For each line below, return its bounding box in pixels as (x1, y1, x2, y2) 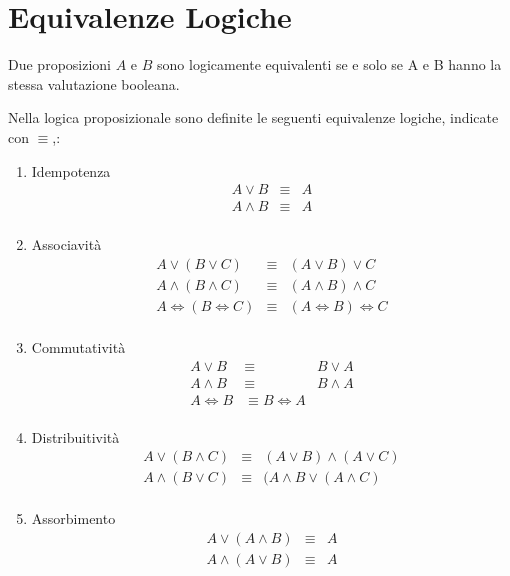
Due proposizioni (8, 54, 111, 75)
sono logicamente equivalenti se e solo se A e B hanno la (157, 54, 502, 75)
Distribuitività (31, 426, 120, 447)
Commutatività (31, 336, 126, 357)
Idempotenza (31, 160, 111, 181)
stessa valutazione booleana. (8, 73, 180, 94)
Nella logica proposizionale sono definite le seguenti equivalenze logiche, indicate (8, 107, 499, 128)
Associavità (31, 234, 102, 255)
